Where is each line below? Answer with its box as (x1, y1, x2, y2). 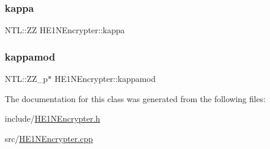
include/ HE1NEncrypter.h (5, 112, 101, 125)
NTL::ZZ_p (5, 72, 48, 85)
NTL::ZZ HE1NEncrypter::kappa (5, 24, 125, 36)
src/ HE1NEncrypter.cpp (5, 132, 93, 144)
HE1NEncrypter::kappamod (54, 72, 156, 85)
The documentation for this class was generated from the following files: (5, 92, 266, 104)
